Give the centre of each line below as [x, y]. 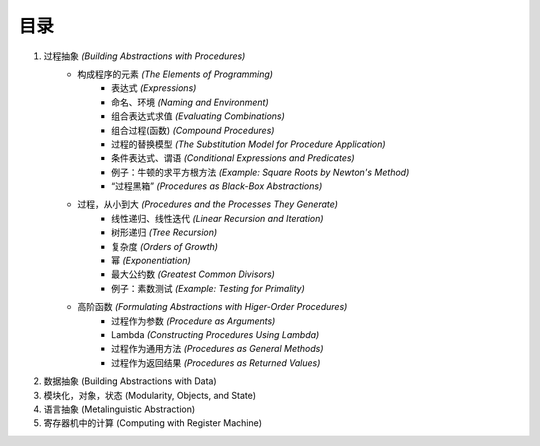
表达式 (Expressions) [154, 88]
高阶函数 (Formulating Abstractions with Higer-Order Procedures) [212, 307]
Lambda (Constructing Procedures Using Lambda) [215, 334]
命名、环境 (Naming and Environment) [190, 102]
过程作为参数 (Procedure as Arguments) [193, 321]
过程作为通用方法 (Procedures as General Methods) [217, 349]
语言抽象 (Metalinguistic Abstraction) [119, 409]
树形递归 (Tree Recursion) [164, 232]
